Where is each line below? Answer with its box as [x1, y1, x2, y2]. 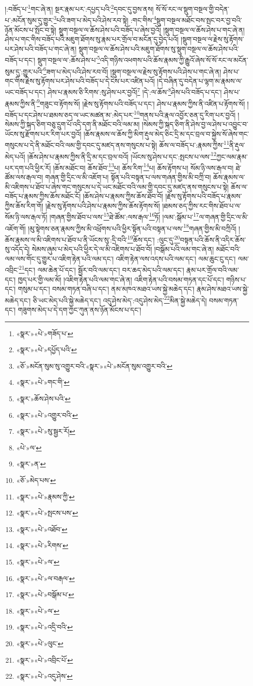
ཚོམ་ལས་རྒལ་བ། [5, 172, 43, 182]
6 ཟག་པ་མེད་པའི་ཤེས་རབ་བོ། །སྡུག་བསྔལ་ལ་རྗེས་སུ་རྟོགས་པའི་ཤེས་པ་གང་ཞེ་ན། [43, 65, 221, 76]
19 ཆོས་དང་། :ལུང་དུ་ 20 [127, 233, 180, 244]
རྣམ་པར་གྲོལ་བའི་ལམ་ [186, 265, 239, 275]
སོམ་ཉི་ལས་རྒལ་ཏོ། [5, 212, 47, 222]
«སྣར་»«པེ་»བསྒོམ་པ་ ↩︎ [16, 589, 74, 600]
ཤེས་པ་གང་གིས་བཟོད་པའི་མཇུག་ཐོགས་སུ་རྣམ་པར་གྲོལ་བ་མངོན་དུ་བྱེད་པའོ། [5, 34, 179, 44]
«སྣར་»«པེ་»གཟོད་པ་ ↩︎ [16, 328, 73, 338]
